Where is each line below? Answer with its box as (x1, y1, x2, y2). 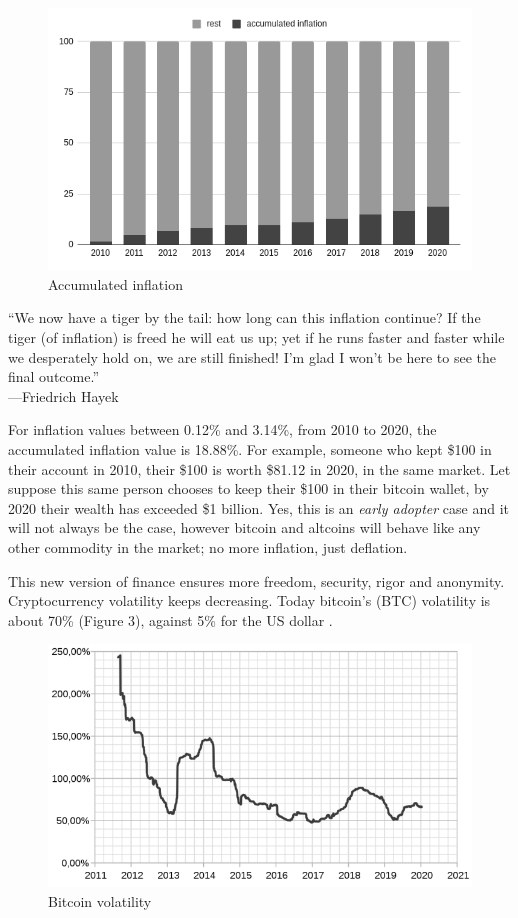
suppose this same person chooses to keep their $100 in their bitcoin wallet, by (8, 478, 489, 499)
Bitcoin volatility (48, 890, 152, 911)
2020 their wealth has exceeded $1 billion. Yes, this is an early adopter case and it (8, 497, 509, 518)
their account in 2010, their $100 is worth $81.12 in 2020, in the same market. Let (8, 458, 511, 479)
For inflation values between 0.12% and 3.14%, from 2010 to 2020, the (8, 419, 437, 440)
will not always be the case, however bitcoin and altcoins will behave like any (8, 517, 481, 538)
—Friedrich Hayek (8, 385, 119, 406)
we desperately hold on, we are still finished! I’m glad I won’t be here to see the (8, 346, 497, 367)
